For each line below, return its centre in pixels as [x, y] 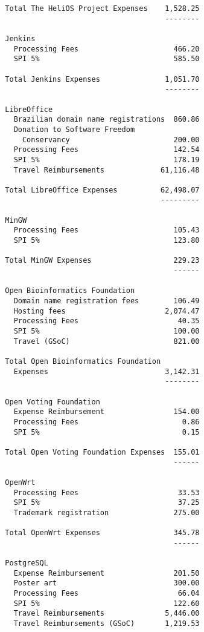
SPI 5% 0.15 [107, 432]
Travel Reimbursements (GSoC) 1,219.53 [107, 624]
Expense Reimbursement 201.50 [107, 573]
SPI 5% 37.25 [107, 503]
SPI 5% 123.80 [107, 241]
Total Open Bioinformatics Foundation [83, 361]
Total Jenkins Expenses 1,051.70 [102, 79]
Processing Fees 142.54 [107, 150]
